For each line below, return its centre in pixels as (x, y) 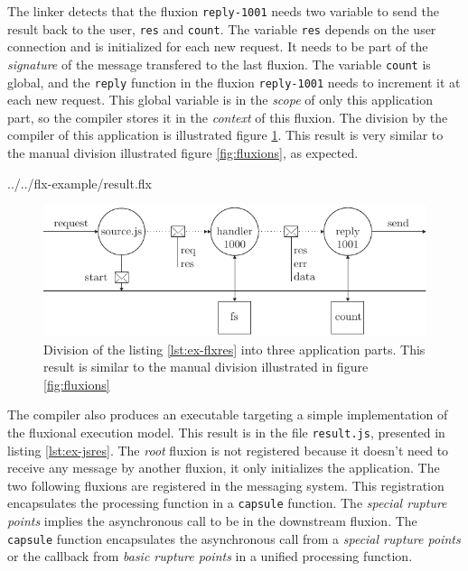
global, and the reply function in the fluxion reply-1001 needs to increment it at (234, 82)
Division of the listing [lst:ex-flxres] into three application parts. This (234, 349)
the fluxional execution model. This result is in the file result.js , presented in (226, 433)
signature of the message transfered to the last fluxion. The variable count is (219, 64)
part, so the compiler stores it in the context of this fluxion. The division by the (228, 117)
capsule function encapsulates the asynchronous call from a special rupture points (234, 538)
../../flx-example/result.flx (80, 183)
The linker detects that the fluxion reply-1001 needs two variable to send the (223, 11)
